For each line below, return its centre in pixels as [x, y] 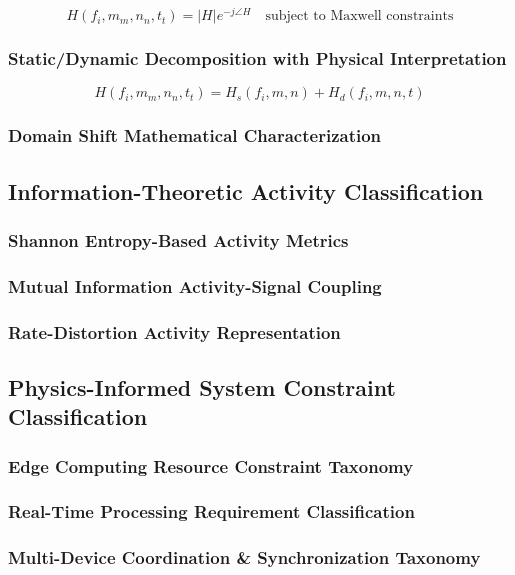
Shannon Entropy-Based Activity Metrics [178, 239]
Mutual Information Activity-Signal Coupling [195, 285]
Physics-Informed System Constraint [202, 386]
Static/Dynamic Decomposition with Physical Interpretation [257, 58]
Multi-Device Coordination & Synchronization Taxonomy [244, 557]
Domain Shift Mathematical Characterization [195, 135]
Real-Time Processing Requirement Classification [211, 511]
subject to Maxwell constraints [359, 16]
